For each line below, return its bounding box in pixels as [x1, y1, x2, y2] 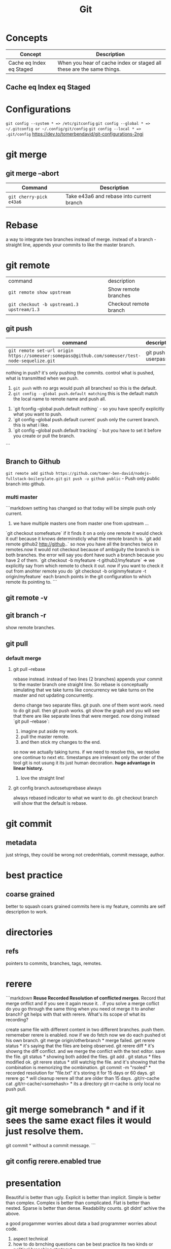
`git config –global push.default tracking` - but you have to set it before [13, 427, 161, 433]
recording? [6, 1016, 28, 1022]
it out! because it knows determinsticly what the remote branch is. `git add [6, 536, 161, 542]
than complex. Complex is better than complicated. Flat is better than [6, 1200, 150, 1206]
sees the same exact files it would [6, 1115, 152, 1126]
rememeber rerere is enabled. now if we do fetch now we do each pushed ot [6, 1031, 166, 1038]
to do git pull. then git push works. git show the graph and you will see [13, 707, 160, 714]
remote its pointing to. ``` [6, 579, 57, 585]
